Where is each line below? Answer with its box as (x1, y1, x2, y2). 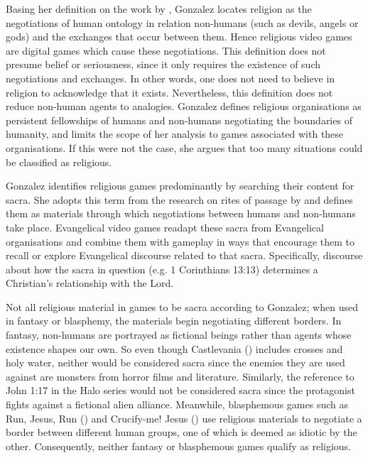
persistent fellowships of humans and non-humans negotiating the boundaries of (6, 112, 352, 127)
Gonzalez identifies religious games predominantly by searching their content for (6, 178, 355, 193)
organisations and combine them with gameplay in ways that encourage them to (6, 234, 355, 249)
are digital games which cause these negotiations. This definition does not (6, 43, 326, 58)
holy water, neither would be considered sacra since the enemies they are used (6, 355, 345, 370)
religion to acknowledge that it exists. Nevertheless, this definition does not (6, 84, 333, 99)
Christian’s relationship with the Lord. (6, 276, 174, 290)
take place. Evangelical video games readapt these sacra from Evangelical (6, 219, 324, 234)
